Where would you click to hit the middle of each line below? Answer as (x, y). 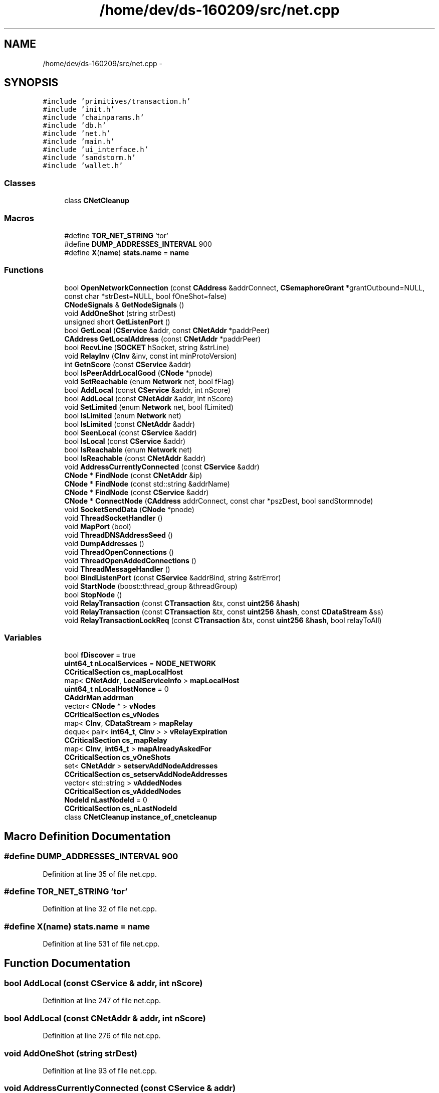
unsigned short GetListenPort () (117, 322)
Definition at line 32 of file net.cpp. (100, 909)
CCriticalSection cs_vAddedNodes (123, 792)
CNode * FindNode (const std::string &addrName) (147, 484)
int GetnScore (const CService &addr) (128, 364)
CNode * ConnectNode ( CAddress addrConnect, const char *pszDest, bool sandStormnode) (219, 501)
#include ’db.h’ (74, 126)
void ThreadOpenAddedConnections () (130, 560)
